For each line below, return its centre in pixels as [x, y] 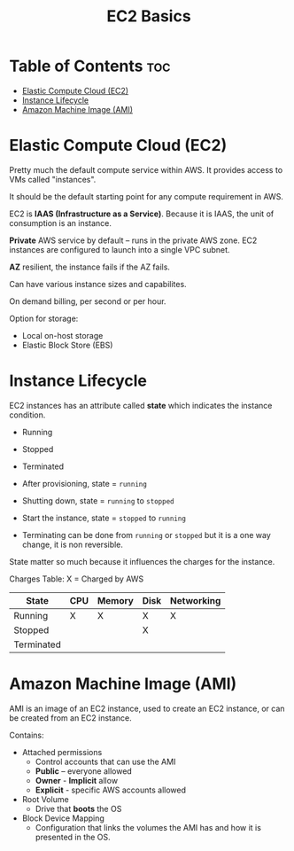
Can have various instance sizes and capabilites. [98, 284]
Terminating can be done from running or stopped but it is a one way [147, 535]
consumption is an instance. [61, 223]
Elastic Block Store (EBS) [67, 345]
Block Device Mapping [63, 818]
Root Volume [45, 799]
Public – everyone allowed [84, 771]
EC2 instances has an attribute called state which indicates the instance [141, 405]
